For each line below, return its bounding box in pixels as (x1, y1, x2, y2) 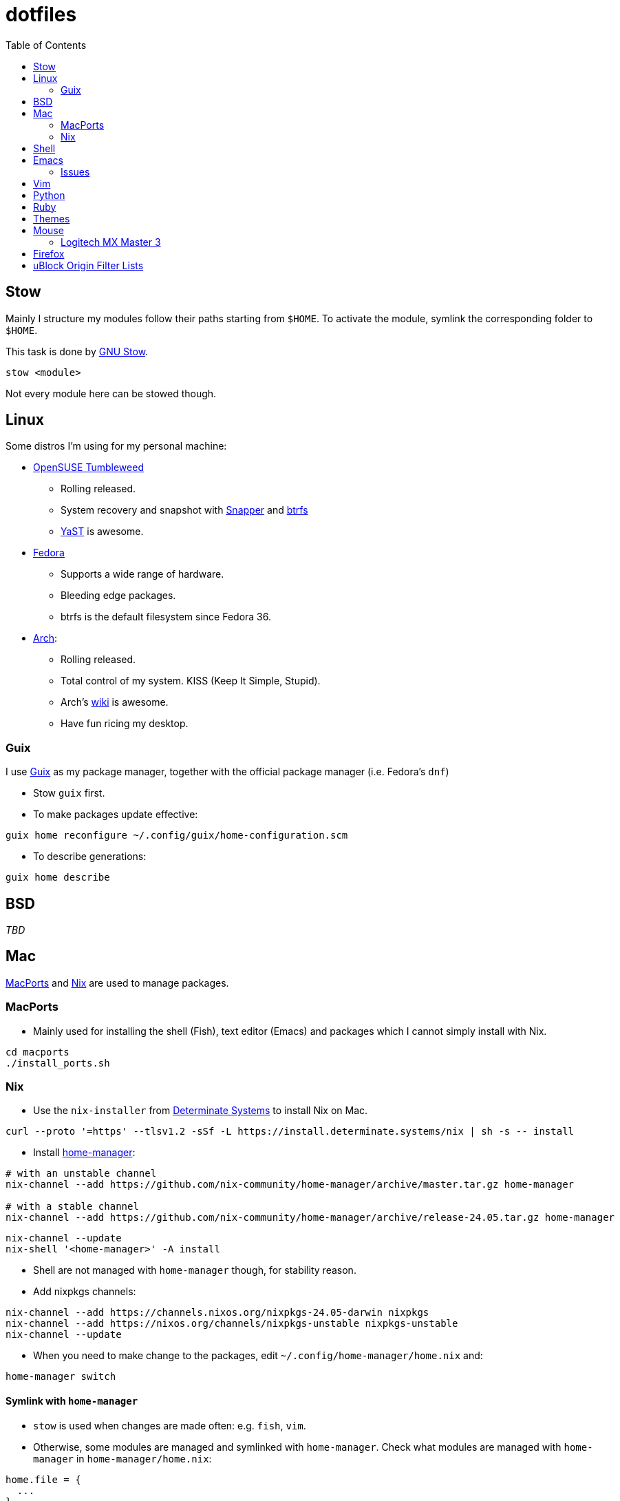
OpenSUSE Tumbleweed (33, 461, 144, 474)
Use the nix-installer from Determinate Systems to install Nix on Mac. (33, 1104, 368, 1117)
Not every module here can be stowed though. (6, 387, 217, 399)
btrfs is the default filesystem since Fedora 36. (61, 611, 271, 623)
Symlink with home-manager (6, 1394, 138, 1407)
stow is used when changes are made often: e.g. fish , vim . (33, 1419, 306, 1431)
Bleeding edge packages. (61, 589, 176, 602)
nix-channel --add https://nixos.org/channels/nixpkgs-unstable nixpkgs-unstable (6, 1318, 458, 1330)
